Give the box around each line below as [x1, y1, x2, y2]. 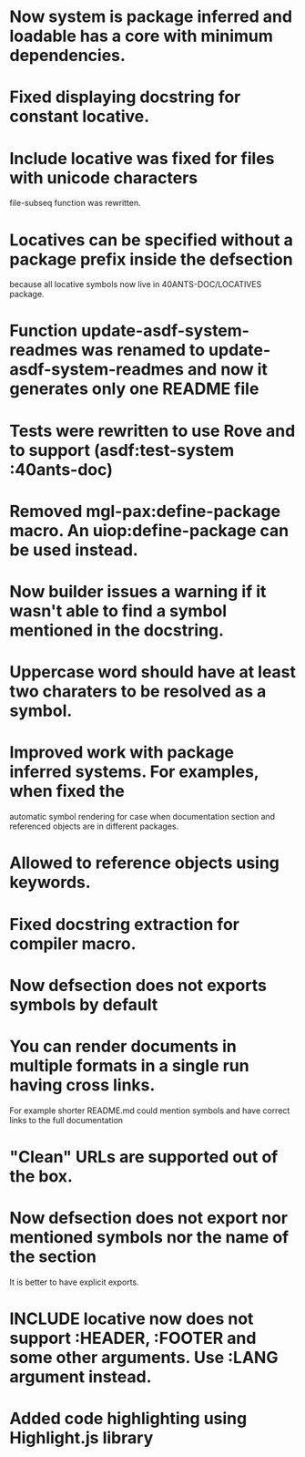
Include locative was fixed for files [9, 148, 275, 169]
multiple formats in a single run [9, 1055, 249, 1076]
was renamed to [81, 340, 206, 361]
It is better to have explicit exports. [9, 1276, 139, 1287]
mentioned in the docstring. [9, 620, 225, 640]
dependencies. [9, 46, 126, 66]
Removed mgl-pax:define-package [9, 501, 280, 522]
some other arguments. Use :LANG [9, 1347, 279, 1368]
